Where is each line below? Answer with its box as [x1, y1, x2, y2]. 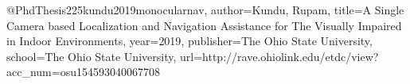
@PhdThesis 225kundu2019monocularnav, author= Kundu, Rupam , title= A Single [6, 2, 404, 17]
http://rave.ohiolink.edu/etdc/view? [202, 48, 379, 64]
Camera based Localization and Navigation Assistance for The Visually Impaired [6, 17, 402, 33]
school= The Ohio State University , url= [6, 48, 203, 64]
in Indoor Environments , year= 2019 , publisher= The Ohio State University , [6, 32, 373, 49]
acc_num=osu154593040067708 [6, 63, 160, 80]
